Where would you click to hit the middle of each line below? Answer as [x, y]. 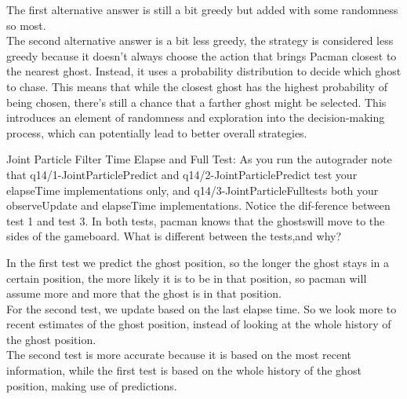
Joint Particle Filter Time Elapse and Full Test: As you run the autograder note [199, 159]
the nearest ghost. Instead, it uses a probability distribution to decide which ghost [204, 71]
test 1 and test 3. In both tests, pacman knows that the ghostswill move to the [196, 220]
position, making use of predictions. [92, 385]
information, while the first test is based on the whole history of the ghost [184, 370]
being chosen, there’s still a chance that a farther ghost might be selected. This [196, 102]
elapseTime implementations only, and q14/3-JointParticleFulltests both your [193, 190]
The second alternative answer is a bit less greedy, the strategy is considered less [200, 40]
